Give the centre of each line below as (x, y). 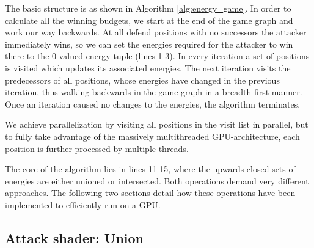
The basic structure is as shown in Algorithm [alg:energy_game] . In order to (148, 8)
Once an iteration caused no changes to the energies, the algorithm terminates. (153, 104)
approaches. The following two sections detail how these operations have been (150, 193)
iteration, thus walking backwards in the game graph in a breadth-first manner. (154, 92)
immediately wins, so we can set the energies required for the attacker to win (149, 44)
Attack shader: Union (75, 237)
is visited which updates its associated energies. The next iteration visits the (148, 67)
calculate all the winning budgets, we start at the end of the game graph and (149, 20)
